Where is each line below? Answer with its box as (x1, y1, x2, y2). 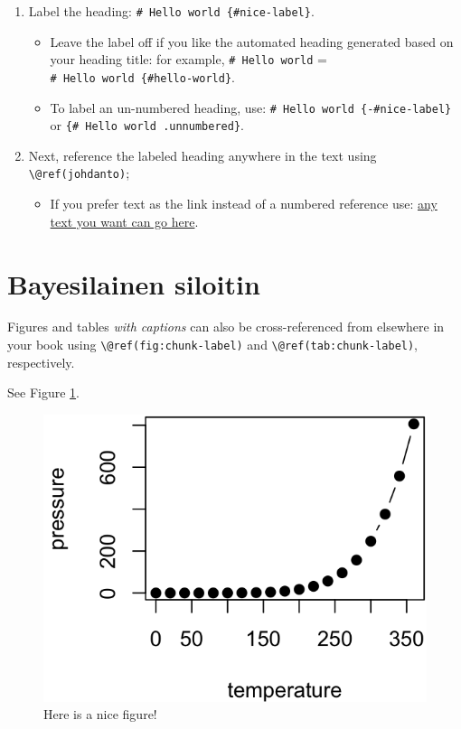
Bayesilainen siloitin (7, 265, 260, 302)
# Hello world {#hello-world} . (50, 67, 235, 86)
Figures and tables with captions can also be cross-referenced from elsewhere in (7, 317, 445, 336)
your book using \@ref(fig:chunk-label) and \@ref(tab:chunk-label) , (7, 335, 419, 354)
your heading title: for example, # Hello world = (50, 50, 327, 69)
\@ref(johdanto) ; (28, 164, 130, 182)
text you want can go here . (50, 211, 199, 230)
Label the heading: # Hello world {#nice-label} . (28, 2, 315, 20)
